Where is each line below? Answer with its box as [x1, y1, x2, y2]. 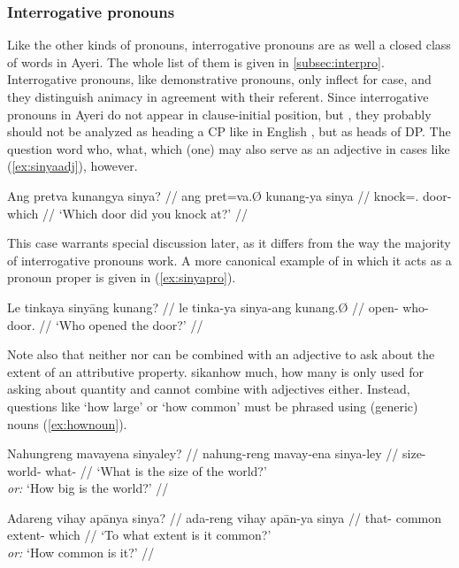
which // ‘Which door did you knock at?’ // [7, 203, 248, 222]
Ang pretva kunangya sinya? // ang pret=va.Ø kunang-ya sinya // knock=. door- [7, 186, 452, 204]
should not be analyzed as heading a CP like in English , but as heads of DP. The [7, 122, 451, 141]
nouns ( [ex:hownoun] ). [7, 414, 127, 433]
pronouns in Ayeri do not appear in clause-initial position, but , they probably [7, 104, 432, 123]
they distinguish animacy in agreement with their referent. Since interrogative [7, 88, 429, 105]
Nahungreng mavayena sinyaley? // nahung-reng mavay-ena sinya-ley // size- [7, 444, 426, 463]
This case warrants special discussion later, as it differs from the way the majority [7, 234, 451, 252]
